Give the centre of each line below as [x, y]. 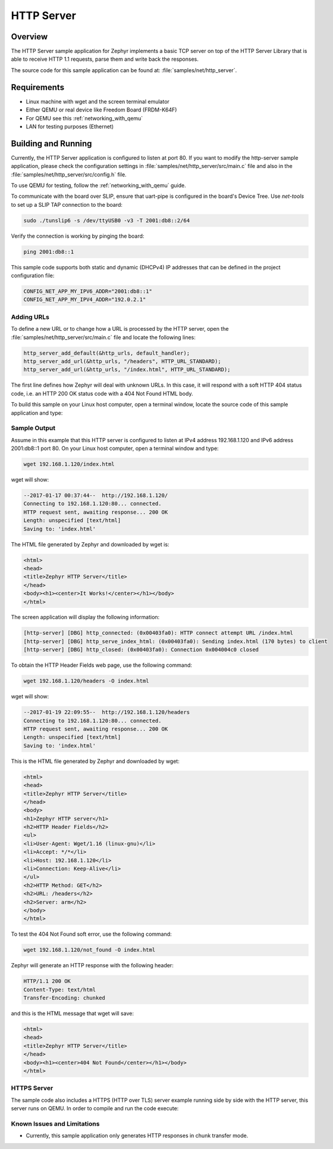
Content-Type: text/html [60, 990]
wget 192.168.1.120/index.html [69, 464]
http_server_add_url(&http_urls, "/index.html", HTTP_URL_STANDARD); [127, 370]
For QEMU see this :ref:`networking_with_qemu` [84, 118]
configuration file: [33, 276]
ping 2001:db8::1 [49, 251]
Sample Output [33, 428]
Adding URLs [30, 317]
